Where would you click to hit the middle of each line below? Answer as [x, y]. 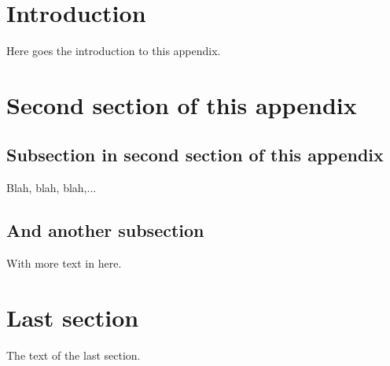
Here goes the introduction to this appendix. [114, 51]
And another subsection [105, 230]
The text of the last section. [74, 355]
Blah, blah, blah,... [52, 188]
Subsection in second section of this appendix [195, 155]
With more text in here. [64, 263]
